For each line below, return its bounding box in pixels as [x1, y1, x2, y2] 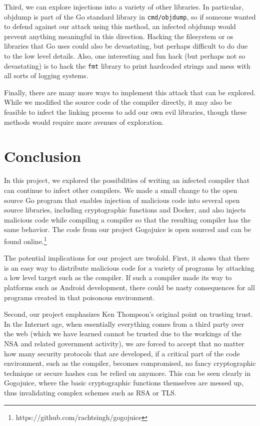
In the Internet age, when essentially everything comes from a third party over [4, 318, 244, 329]
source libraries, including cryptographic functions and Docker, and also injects [4, 204, 246, 215]
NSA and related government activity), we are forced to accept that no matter [4, 338, 244, 348]
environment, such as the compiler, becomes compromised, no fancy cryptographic [4, 358, 256, 368]
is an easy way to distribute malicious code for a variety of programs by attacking [4, 262, 254, 273]
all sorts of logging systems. [4, 70, 88, 81]
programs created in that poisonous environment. [4, 292, 155, 302]
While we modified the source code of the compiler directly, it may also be [4, 97, 232, 107]
